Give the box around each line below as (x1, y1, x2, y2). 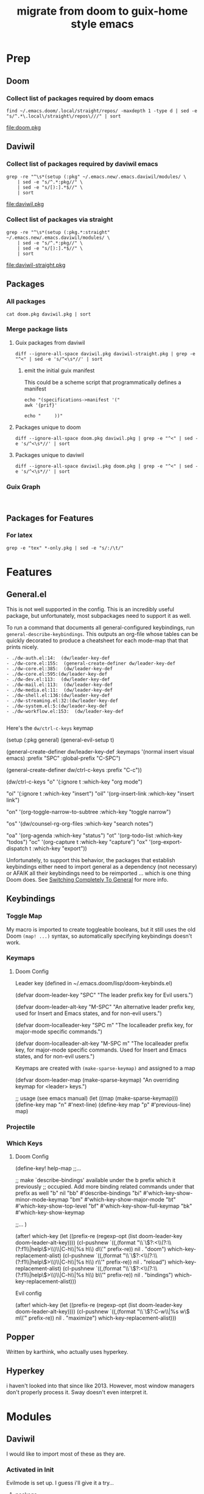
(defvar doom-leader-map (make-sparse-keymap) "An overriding (15, 1076, 180, 1083)
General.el (6, 589, 47, 600)
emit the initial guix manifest (24, 367, 95, 374)
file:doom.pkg (6, 124, 41, 131)
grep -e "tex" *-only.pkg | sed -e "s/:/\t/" (6, 545, 124, 551)
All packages (6, 297, 46, 306)
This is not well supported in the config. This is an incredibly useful (6, 605, 175, 613)
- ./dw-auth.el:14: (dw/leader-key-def (6, 655, 111, 661)
